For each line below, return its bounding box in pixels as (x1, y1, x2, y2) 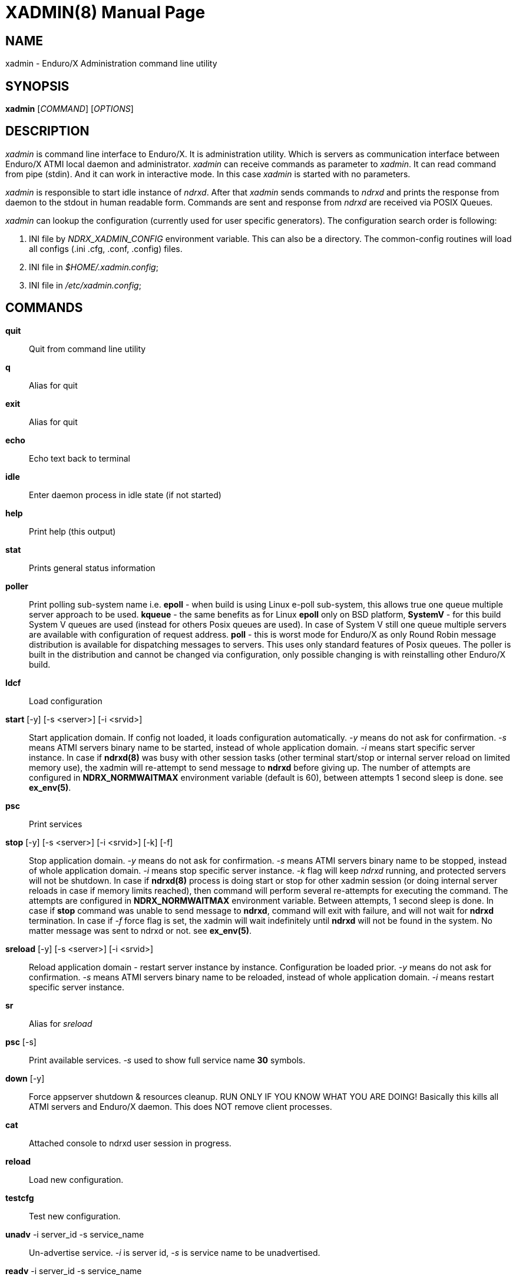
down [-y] (5, 1073, 45, 1083)
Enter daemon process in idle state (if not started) (29, 489, 221, 500)
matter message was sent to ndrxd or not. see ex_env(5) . (29, 925, 252, 936)
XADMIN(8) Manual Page (5, 2, 206, 22)
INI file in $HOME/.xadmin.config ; (29, 261, 158, 272)
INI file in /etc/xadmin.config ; (29, 280, 141, 290)
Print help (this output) (29, 526, 116, 536)
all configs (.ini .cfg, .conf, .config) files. (29, 243, 183, 254)
